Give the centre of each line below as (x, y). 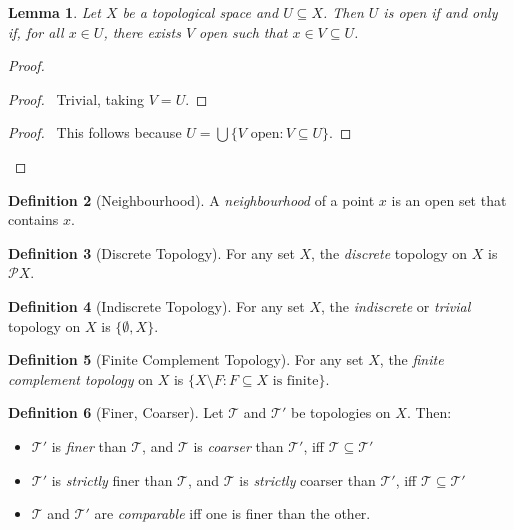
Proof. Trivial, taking (76, 98)
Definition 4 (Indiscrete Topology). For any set (156, 305)
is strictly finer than (112, 479)
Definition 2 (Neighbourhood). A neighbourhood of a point (191, 199)
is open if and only (440, 12)
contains (33, 219)
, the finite (411, 359)
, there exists (142, 31)
